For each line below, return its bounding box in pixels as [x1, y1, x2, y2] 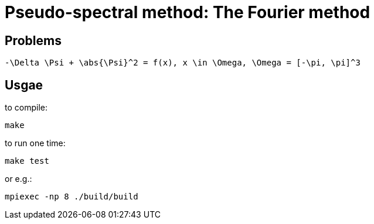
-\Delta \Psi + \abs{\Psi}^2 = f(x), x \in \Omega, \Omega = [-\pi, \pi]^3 [5, 58, 361, 68]
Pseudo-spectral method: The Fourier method [5, 2, 370, 22]
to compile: [5, 102, 47, 113]
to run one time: [5, 138, 66, 149]
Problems [5, 33, 62, 48]
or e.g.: [5, 174, 32, 184]
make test [5, 156, 49, 166]
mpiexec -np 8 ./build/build [5, 192, 138, 202]
